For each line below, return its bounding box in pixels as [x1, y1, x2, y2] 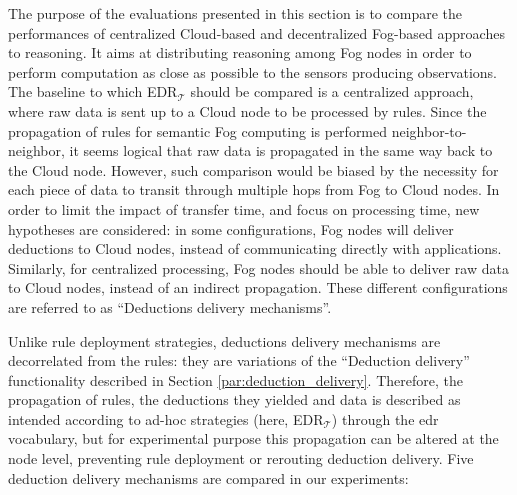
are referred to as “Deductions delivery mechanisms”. [8, 296, 332, 317]
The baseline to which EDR [8, 81, 178, 102]
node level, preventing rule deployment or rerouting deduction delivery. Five [8, 448, 474, 469]
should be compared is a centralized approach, [190, 81, 474, 102]
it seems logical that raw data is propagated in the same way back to [69, 140, 493, 161]
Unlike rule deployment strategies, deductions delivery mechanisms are [8, 330, 441, 351]
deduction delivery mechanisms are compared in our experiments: [8, 467, 409, 488]
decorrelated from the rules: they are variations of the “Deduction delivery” [8, 350, 470, 371]
